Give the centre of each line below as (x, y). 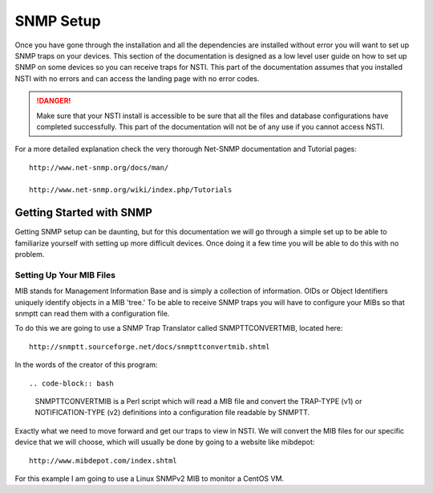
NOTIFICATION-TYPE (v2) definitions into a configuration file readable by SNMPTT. (172, 413)
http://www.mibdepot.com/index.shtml (103, 460)
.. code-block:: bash (71, 383)
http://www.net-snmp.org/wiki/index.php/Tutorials (131, 190)
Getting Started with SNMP (83, 213)
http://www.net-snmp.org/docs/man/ (99, 167)
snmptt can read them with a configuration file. (92, 314)
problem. (30, 255)
